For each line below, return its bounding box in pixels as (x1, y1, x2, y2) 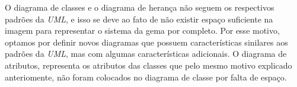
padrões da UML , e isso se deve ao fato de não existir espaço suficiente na (5, 12, 273, 25)
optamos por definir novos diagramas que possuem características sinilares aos (5, 36, 288, 48)
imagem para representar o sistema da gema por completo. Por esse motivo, (5, 24, 280, 37)
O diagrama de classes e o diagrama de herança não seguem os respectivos (5, 1, 274, 13)
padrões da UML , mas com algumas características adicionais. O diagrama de (5, 47, 287, 60)
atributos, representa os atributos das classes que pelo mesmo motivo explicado (5, 59, 292, 71)
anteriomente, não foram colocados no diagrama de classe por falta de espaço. (5, 70, 287, 83)
